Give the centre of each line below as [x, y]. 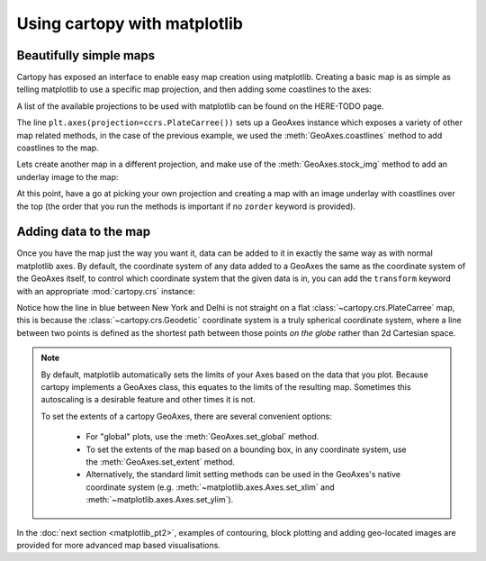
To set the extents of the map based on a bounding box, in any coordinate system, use [246, 449]
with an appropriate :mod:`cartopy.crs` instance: [106, 291]
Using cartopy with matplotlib [130, 23]
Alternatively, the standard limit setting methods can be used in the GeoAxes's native [243, 475]
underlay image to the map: [67, 176]
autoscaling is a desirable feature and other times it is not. [148, 400]
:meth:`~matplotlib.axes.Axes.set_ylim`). [160, 500]
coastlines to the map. [58, 148]
